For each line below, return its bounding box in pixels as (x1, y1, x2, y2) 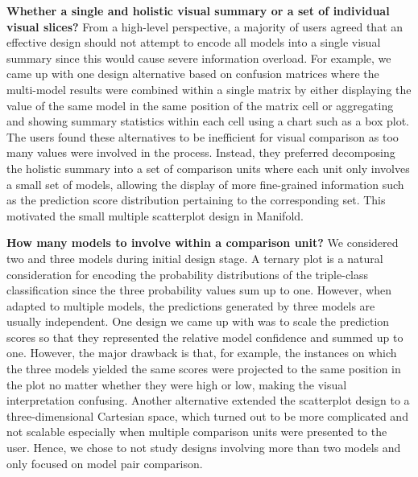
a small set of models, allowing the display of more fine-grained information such (6, 175, 404, 192)
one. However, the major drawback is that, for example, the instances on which (6, 344, 397, 361)
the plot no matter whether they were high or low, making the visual (6, 376, 347, 393)
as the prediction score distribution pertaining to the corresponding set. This (6, 191, 386, 208)
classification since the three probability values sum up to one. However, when (6, 282, 392, 298)
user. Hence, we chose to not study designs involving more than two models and (6, 439, 401, 456)
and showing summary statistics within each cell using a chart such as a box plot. (6, 113, 409, 130)
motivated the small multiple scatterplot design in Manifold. (6, 207, 304, 224)
